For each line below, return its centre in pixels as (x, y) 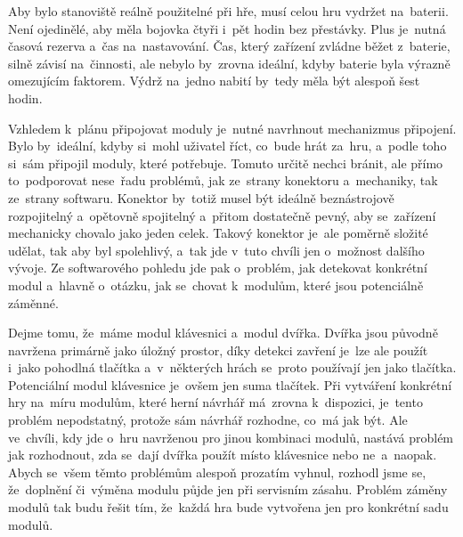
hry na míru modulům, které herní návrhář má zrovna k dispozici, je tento (215, 402)
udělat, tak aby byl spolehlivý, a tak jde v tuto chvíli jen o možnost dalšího (216, 250)
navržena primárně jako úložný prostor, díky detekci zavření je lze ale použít (218, 350)
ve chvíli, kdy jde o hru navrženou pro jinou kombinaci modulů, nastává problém (231, 437)
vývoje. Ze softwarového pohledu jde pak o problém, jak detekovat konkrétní (218, 268)
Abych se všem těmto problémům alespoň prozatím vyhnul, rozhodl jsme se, (217, 472)
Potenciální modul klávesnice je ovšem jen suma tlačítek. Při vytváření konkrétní (230, 384)
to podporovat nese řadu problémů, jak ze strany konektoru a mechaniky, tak (223, 180)
